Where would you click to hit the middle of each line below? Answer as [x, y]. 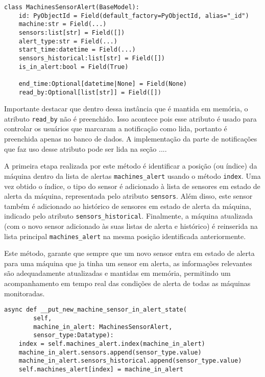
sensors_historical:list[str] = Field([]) [92, 58]
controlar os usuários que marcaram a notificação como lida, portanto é [116, 128]
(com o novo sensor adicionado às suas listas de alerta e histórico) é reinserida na [131, 226]
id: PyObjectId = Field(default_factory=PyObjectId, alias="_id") [134, 16]
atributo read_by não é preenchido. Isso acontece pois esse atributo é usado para [130, 118]
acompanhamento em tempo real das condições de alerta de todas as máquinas [127, 283]
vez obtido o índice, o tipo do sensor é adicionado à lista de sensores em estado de [132, 186]
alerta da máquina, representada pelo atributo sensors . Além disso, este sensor [128, 196]
